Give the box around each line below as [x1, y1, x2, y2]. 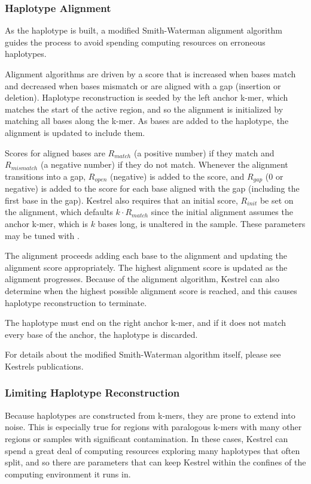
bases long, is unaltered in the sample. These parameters [97, 217, 306, 229]
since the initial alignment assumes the [151, 205, 293, 218]
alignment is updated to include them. [5, 126, 145, 138]
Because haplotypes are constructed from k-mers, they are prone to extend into [5, 409, 295, 421]
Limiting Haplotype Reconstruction [5, 385, 180, 400]
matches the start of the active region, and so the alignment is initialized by [5, 102, 283, 115]
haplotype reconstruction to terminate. [5, 296, 147, 308]
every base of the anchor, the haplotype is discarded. [5, 328, 198, 340]
